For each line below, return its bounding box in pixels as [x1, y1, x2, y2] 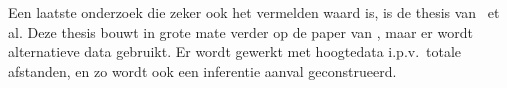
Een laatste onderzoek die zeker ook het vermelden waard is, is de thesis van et [8, 2, 500, 22]
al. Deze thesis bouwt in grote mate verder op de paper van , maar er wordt [8, 21, 473, 42]
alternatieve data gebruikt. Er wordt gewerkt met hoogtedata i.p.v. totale [8, 41, 462, 62]
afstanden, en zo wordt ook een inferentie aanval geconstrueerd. [8, 60, 397, 81]
